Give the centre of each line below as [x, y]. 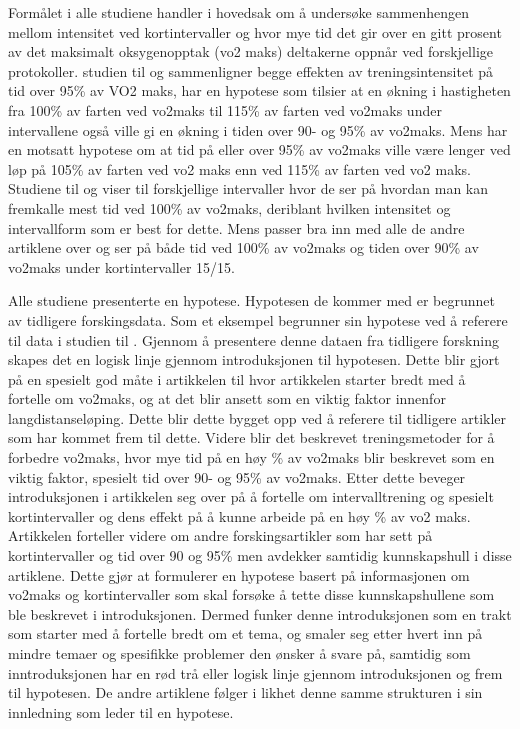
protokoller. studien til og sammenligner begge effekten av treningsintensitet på [251, 70]
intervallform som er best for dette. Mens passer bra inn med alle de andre [236, 227]
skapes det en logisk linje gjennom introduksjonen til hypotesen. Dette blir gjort [254, 359]
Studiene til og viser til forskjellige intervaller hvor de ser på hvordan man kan [248, 188]
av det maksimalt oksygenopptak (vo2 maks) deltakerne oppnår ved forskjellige [250, 51]
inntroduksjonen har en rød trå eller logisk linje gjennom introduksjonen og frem [255, 672]
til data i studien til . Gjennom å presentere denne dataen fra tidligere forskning [253, 339]
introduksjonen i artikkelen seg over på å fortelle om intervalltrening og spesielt [251, 496]
